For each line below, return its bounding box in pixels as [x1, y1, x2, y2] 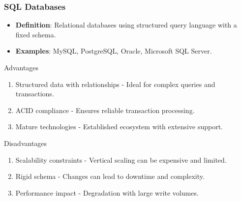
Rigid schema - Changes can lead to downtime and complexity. [15, 171, 205, 181]
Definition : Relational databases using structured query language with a [15, 20, 237, 30]
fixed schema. [15, 29, 56, 39]
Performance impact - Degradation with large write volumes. [15, 187, 199, 198]
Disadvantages [4, 138, 47, 148]
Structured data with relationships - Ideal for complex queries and [15, 79, 215, 89]
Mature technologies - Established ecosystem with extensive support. [15, 121, 223, 132]
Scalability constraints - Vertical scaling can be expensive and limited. [15, 154, 227, 165]
